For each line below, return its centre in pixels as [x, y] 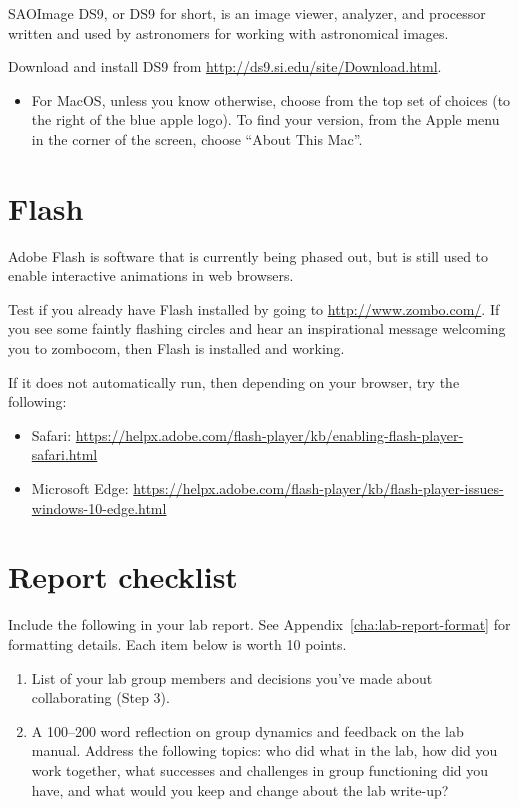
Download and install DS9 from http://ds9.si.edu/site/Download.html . [225, 66]
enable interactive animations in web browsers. [151, 275]
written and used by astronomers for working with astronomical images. [228, 32]
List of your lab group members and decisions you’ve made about [232, 677]
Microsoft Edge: [80, 488]
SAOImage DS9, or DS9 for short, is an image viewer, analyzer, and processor [247, 13]
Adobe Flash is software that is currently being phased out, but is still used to [248, 255]
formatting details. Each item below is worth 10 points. [177, 643]
